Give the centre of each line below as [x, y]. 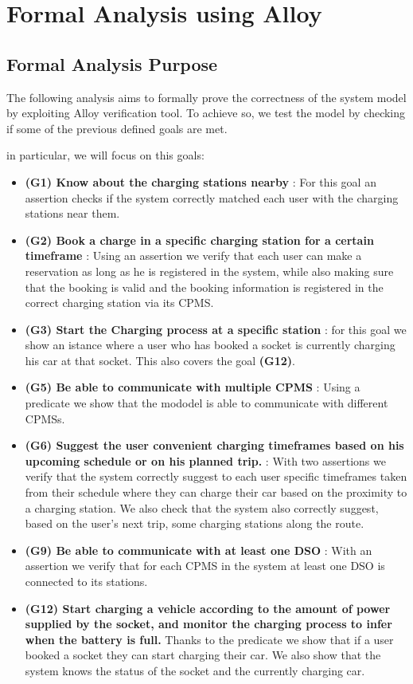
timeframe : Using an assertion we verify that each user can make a [193, 256]
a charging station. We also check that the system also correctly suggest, [202, 507]
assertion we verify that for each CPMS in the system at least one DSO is [205, 566]
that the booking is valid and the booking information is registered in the [204, 287]
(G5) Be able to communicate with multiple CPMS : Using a [193, 387]
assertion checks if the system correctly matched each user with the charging [212, 197]
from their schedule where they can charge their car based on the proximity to [216, 492]
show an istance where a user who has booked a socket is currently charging [210, 345]
